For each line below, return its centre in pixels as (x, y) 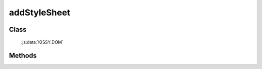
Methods (23, 56)
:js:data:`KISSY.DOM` (42, 42)
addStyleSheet (40, 12)
